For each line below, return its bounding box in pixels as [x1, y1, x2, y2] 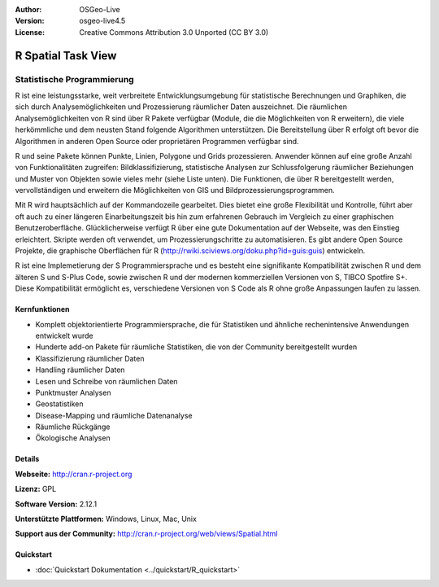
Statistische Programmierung [15, 73, 134, 85]
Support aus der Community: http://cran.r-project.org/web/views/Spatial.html [15, 529, 278, 539]
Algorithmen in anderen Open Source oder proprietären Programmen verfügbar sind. [15, 136, 300, 146]
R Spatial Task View [15, 49, 117, 63]
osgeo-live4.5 [79, 16, 126, 26]
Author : [15, 5, 42, 14]
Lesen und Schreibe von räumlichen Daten [35, 376, 178, 386]
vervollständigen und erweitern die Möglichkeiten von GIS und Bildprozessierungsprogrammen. [15, 186, 335, 195]
